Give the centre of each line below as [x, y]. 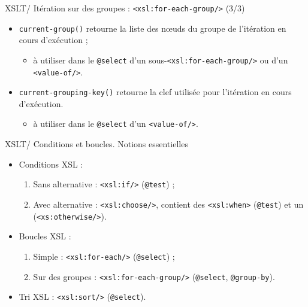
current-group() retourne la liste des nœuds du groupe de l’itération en [153, 28]
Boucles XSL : [45, 236]
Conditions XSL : [51, 164]
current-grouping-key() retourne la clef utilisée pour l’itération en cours [155, 92]
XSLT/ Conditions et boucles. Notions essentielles [96, 144]
